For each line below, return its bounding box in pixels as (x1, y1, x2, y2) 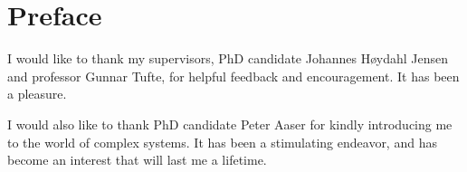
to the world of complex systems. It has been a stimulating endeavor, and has (7, 132, 437, 151)
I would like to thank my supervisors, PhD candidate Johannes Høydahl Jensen (7, 49, 448, 68)
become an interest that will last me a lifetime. (7, 150, 267, 169)
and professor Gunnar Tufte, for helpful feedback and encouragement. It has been (7, 66, 460, 85)
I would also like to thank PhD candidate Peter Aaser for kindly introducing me (7, 114, 453, 133)
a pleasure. (7, 84, 67, 103)
